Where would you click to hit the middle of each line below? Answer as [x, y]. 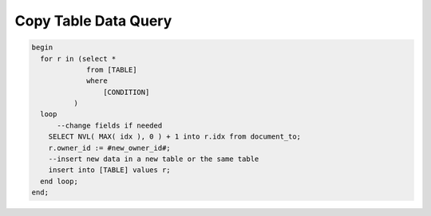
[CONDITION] [126, 92]
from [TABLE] [112, 69]
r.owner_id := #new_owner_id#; [109, 148]
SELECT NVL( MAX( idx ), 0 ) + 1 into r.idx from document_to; [175, 137]
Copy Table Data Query [93, 21]
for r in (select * [78, 59]
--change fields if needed [110, 125]
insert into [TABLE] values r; [109, 170]
